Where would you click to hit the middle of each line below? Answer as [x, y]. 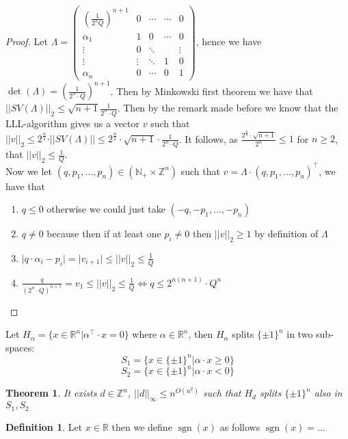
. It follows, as [208, 138]
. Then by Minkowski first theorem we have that [212, 91]
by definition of [286, 234]
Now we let [29, 171]
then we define [142, 426]
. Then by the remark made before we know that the [228, 108]
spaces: [20, 347]
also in [328, 393]
